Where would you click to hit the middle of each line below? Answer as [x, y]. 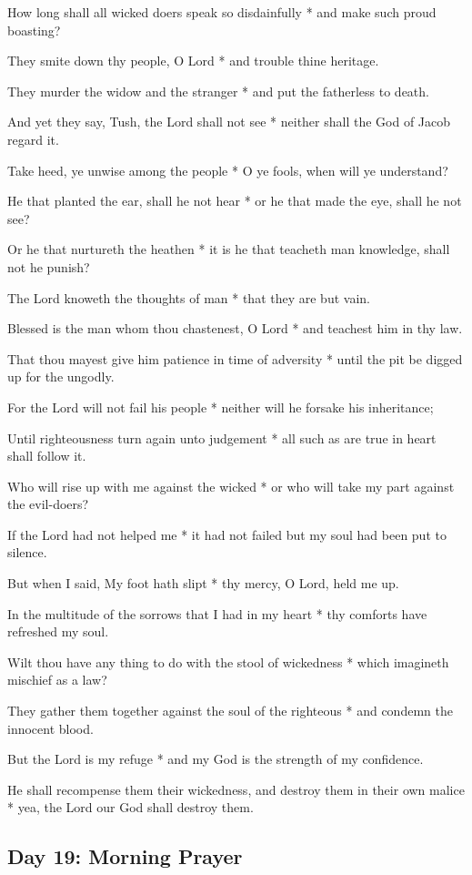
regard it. [33, 139]
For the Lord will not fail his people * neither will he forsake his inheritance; [221, 407]
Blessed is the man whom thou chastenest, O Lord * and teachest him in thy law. [235, 328]
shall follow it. [47, 456]
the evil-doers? [48, 504]
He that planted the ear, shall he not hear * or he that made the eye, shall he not [235, 201]
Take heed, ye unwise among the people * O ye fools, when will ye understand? [228, 170]
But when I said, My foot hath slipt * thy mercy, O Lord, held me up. [203, 583]
